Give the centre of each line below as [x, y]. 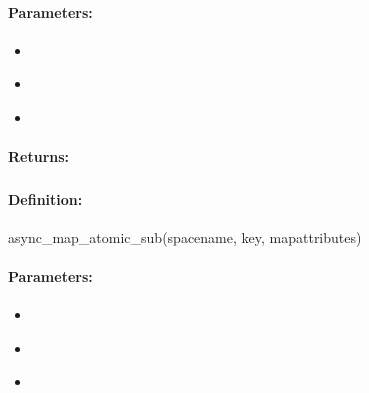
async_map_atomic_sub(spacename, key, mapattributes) [185, 236]
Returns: [39, 156]
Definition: [45, 198]
